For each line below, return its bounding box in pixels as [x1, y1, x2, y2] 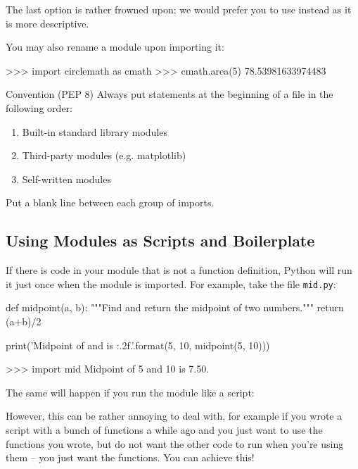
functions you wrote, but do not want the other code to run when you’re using [6, 436, 344, 451]
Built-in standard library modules [22, 124, 168, 139]
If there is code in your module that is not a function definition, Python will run [6, 263, 352, 277]
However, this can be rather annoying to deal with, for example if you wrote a [6, 408, 343, 423]
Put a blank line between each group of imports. [6, 195, 215, 210]
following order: [6, 100, 72, 115]
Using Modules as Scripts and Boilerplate [6, 230, 315, 251]
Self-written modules [22, 171, 111, 186]
